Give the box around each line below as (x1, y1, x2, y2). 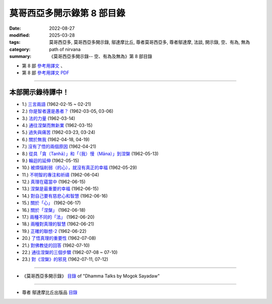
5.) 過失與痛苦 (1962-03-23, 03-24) (22, 129, 96, 136)
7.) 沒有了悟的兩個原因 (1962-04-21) (22, 144, 97, 150)
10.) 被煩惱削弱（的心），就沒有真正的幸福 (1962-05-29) (22, 164, 137, 171)
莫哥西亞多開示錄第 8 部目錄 (9, 8, 125, 19)
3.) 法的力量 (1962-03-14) (22, 115, 76, 121)
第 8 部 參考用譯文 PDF (22, 70, 70, 76)
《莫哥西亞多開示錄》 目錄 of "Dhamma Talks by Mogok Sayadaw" (22, 273, 160, 279)
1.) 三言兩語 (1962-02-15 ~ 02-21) (22, 101, 92, 107)
